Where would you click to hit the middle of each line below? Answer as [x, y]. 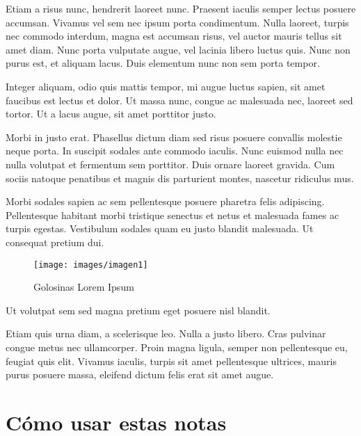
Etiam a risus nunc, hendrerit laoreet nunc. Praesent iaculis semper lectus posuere [181, 8]
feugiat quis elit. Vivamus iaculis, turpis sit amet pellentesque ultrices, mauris [171, 361]
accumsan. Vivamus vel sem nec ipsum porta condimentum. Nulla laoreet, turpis [177, 22]
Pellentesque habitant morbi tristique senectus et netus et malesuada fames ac [173, 215]
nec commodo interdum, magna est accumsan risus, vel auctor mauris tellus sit [174, 36]
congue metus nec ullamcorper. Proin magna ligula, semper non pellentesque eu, [177, 347]
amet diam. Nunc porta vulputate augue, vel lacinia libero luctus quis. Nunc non [178, 49]
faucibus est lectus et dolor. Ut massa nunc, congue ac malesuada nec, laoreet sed [179, 100]
